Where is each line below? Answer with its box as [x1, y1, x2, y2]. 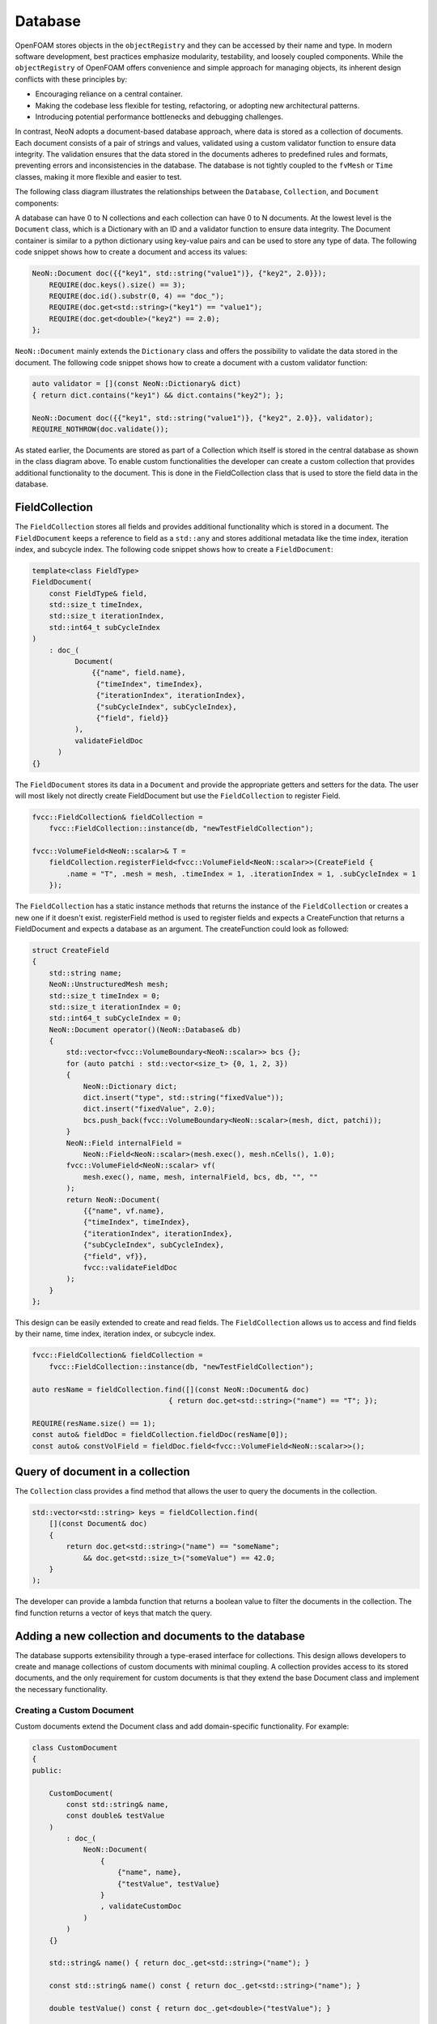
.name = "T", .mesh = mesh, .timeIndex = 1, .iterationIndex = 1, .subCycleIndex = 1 [66, 869, 417, 878]
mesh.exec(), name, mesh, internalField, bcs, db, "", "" [83, 1172, 319, 1181]
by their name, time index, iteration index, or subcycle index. [15, 1329, 216, 1339]
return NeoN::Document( [66, 1195, 161, 1204]
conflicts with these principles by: [15, 74, 128, 84]
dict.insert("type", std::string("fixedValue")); [83, 1093, 284, 1103]
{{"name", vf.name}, [83, 1206, 165, 1215]
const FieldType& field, [49, 589, 148, 598]
